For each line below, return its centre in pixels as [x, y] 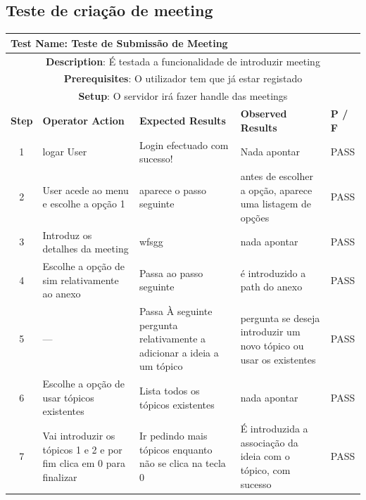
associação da [269, 442]
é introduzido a [273, 273]
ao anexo [62, 294]
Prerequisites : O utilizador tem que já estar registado [183, 78]
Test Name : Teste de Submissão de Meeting [119, 43]
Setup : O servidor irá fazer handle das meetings [183, 96]
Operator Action [83, 120]
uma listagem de [276, 204]
